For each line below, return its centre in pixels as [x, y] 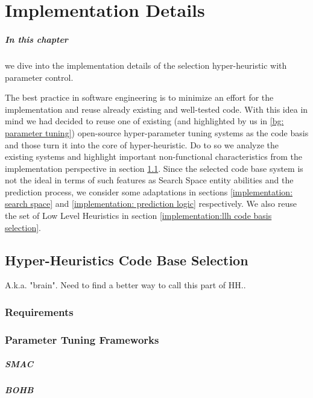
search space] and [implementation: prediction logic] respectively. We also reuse [151, 204]
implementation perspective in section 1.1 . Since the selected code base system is [154, 168]
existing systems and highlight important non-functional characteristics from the [153, 156]
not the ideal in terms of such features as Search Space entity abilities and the [149, 180]
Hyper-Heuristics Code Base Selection [127, 260]
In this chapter [36, 39]
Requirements [39, 311]
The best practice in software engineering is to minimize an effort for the [139, 97]
